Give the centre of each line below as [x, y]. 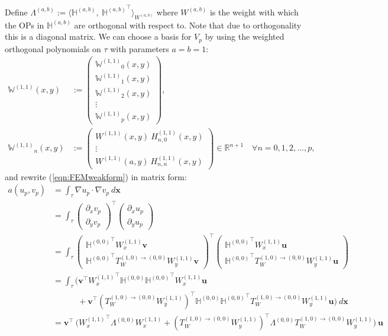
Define [16, 12]
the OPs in [25, 25]
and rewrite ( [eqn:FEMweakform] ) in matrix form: [96, 176]
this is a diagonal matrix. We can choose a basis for [98, 36]
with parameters [140, 48]
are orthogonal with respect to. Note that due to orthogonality [188, 25]
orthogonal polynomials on [53, 48]
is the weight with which [254, 12]
